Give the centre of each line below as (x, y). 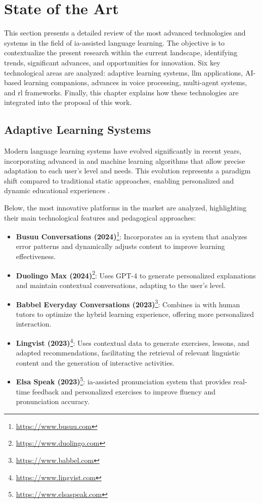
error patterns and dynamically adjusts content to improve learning (120, 246)
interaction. (34, 324)
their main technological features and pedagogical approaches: (100, 217)
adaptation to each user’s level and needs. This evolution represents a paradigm (127, 171)
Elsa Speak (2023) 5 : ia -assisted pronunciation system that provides (123, 381)
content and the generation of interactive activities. (95, 362)
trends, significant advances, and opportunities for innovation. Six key (112, 62)
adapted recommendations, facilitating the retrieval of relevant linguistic (128, 353)
